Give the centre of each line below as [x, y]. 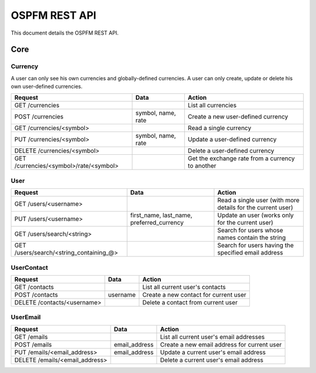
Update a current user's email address [213, 352]
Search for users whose [250, 230]
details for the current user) [255, 208]
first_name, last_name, [161, 215]
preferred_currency [157, 223]
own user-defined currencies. [47, 87]
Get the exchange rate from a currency [241, 158]
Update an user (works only [255, 215]
